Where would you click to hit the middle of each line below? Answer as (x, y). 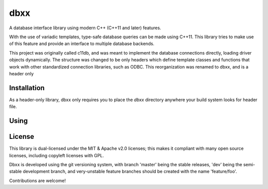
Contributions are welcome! (37, 181)
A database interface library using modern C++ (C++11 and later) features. (85, 28)
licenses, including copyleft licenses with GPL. (57, 155)
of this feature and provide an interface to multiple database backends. (82, 44)
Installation (27, 88)
